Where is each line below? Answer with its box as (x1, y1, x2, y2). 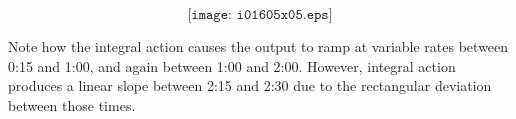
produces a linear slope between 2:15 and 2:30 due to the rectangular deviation (8, 75, 492, 96)
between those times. (8, 94, 136, 115)
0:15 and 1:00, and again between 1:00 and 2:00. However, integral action (8, 55, 456, 76)
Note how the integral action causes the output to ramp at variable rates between (8, 36, 509, 56)
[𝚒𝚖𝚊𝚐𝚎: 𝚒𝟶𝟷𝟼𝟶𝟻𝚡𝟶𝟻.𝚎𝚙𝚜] (187, 8, 333, 22)
